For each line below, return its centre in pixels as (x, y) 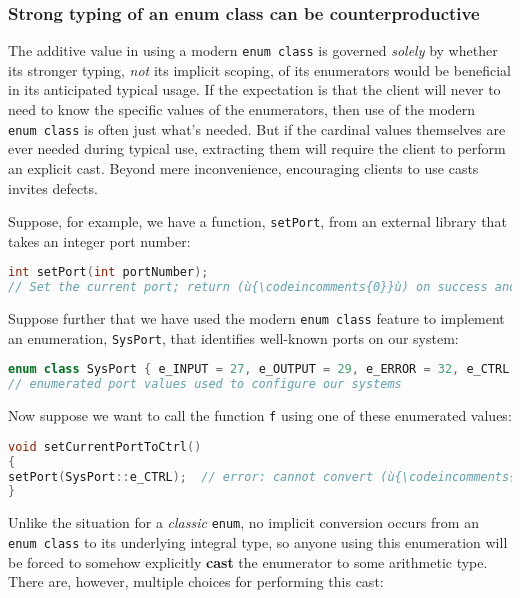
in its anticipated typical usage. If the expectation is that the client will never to (254, 89)
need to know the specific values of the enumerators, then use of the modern (242, 109)
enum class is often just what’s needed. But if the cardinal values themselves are (257, 128)
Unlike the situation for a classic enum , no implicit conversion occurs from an (243, 522)
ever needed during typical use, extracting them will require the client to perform (257, 148)
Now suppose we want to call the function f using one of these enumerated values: (260, 415)
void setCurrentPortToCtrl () (105, 446)
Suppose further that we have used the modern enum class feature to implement (256, 318)
